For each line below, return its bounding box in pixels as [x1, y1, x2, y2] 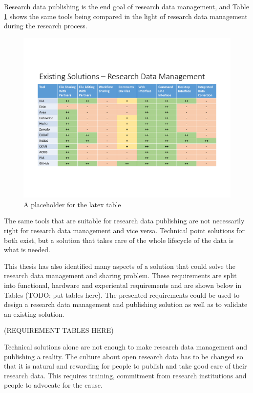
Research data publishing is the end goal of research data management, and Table [4, 1, 249, 11]
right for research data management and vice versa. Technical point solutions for [4, 225, 245, 236]
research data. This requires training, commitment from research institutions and [4, 370, 247, 380]
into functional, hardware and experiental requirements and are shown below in [4, 280, 242, 290]
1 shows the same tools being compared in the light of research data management [4, 11, 248, 21]
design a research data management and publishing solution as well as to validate [4, 299, 248, 309]
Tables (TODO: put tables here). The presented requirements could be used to [4, 289, 240, 300]
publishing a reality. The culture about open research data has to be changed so [4, 351, 243, 361]
